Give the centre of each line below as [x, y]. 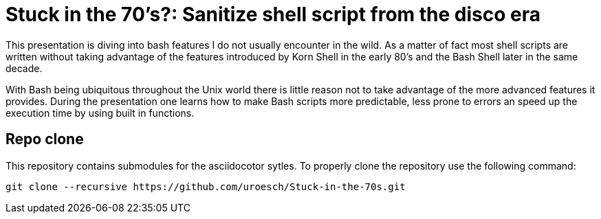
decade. [24, 68]
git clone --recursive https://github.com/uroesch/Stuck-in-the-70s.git [206, 186]
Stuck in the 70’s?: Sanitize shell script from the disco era [273, 14]
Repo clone [45, 139]
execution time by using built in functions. [100, 113]
